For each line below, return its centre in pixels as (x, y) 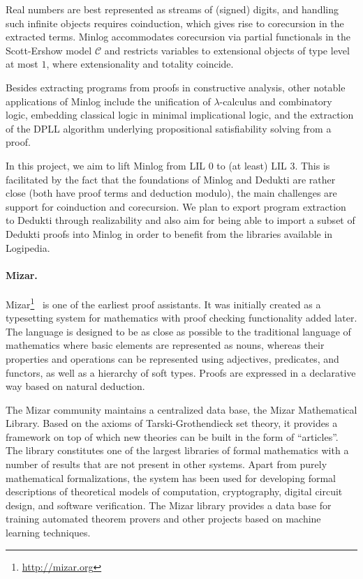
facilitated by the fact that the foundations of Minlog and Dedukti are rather (171, 179)
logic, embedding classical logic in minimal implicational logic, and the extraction (180, 115)
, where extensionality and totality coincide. (140, 64)
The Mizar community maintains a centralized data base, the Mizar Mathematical (181, 409)
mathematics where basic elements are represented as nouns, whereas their (165, 345)
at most (22, 64)
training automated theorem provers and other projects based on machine (163, 519)
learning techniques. (48, 533)
